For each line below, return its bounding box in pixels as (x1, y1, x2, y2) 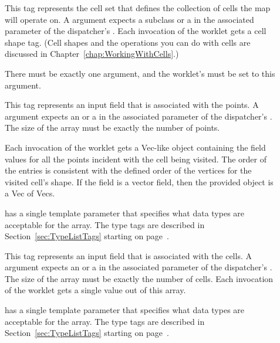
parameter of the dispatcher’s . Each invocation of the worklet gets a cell (5, 25, 266, 37)
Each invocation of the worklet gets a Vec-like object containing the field (5, 141, 266, 153)
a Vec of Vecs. (5, 187, 55, 199)
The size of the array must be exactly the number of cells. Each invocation (5, 272, 274, 284)
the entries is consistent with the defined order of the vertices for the (5, 164, 252, 176)
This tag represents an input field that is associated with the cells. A (5, 249, 252, 262)
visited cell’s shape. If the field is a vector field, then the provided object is (5, 175, 274, 188)
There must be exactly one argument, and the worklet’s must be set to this (5, 67, 275, 79)
